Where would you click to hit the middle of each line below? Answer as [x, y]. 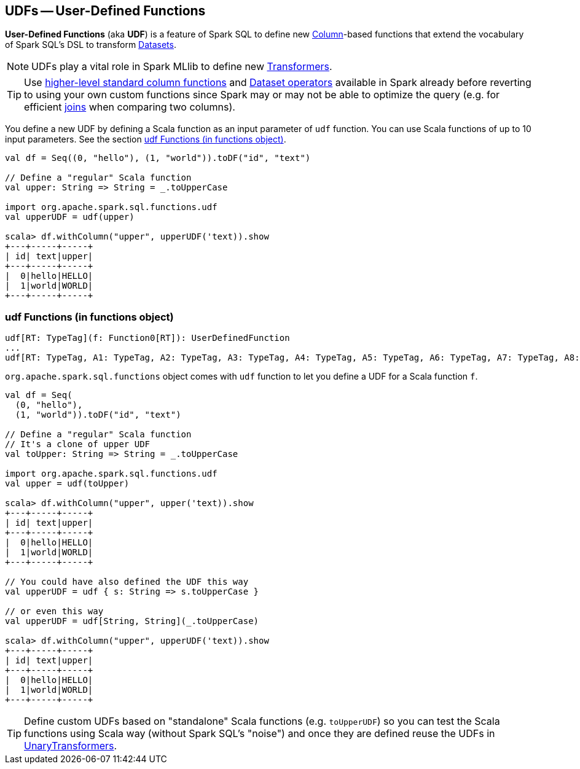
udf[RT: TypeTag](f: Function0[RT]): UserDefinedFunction [147, 338]
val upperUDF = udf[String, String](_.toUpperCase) [132, 621]
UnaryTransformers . [71, 746]
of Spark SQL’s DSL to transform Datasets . [91, 45]
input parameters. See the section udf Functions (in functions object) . [146, 139]
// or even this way [54, 611]
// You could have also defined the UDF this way [127, 582]
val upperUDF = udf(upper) [70, 217]
